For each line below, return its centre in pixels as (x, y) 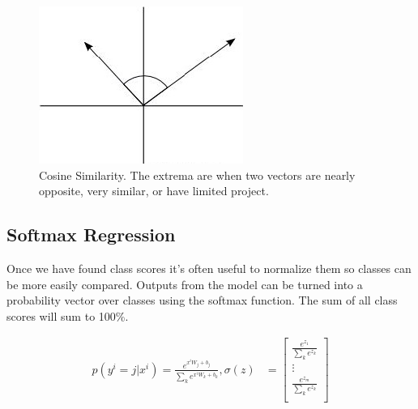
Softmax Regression (91, 234)
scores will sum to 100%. (68, 315)
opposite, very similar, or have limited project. (154, 191)
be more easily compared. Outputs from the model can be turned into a (185, 284)
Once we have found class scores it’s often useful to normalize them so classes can (209, 268)
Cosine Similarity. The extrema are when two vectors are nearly (197, 175)
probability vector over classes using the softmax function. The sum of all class (202, 300)
